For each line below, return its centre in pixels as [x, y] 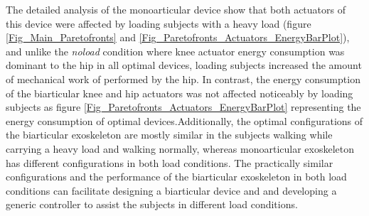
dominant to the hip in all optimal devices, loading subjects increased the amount [184, 65]
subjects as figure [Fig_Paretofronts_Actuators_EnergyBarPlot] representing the [183, 107]
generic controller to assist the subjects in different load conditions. [152, 204]
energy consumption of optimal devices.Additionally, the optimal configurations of [184, 120]
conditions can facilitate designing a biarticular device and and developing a [171, 190]
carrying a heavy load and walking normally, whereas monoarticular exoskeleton [180, 148]
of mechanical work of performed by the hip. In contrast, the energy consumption [183, 79]
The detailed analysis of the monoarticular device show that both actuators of [176, 9]
